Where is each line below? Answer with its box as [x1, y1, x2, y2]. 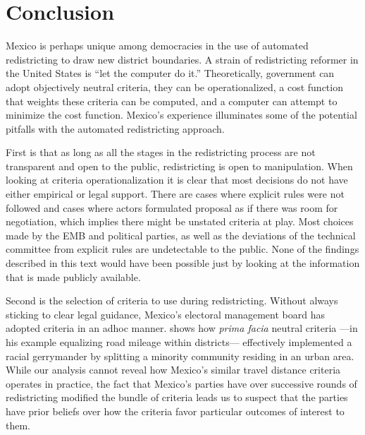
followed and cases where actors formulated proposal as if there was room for [6, 200, 338, 215]
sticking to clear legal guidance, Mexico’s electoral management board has [6, 306, 325, 321]
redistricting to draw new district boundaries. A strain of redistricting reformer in [6, 52, 359, 66]
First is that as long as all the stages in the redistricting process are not [6, 145, 316, 160]
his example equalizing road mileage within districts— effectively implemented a [6, 335, 352, 349]
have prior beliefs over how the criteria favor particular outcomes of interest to [6, 403, 345, 418]
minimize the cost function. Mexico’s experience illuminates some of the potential [6, 107, 357, 122]
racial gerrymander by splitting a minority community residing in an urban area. [6, 348, 354, 363]
